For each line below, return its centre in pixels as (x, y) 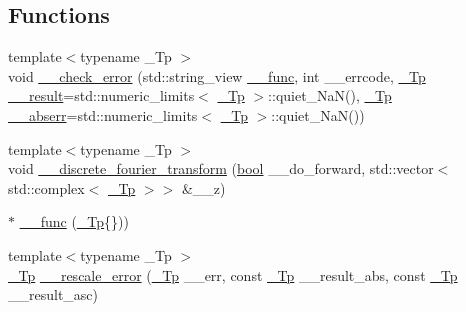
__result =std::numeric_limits (101, 95)
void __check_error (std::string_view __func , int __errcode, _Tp (217, 75)
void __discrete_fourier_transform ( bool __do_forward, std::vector (221, 168)
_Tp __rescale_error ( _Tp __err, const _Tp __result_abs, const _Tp (233, 274)
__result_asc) (53, 294)
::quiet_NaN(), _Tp (330, 95)
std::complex (46, 187)
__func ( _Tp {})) (74, 221)
